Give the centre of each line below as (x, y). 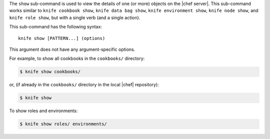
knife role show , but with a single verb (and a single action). (75, 17)
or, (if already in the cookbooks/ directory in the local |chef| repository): (84, 85)
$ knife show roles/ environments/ (63, 124)
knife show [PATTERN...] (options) (62, 38)
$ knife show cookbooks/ (50, 72)
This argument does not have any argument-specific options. (72, 49)
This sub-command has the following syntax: (56, 27)
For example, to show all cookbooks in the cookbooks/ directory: (77, 59)
